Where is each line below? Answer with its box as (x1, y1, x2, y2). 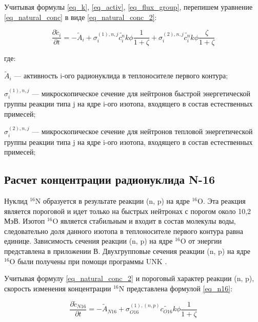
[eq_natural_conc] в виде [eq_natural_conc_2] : (4, 11, 157, 22)
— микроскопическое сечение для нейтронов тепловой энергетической (32, 126, 253, 137)
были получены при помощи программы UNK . (17, 255, 167, 266)
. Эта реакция (203, 196, 246, 206)
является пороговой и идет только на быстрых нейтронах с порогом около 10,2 (4, 205, 251, 216)
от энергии (188, 235, 222, 246)
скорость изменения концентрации (4, 283, 111, 293)
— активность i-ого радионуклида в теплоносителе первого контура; (14, 70, 228, 81)
